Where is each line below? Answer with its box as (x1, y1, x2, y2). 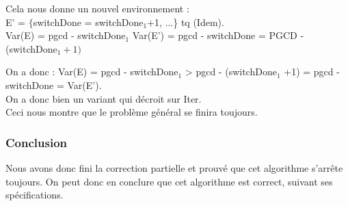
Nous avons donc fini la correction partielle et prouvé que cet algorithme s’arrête (5, 160, 343, 175)
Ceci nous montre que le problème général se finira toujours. (5, 105, 258, 119)
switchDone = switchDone (33, 14, 144, 29)
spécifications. (5, 188, 64, 202)
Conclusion (5, 133, 67, 151)
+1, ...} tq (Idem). (147, 14, 224, 29)
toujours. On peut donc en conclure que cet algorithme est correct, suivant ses (5, 174, 333, 188)
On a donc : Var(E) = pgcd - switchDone (5, 64, 178, 79)
